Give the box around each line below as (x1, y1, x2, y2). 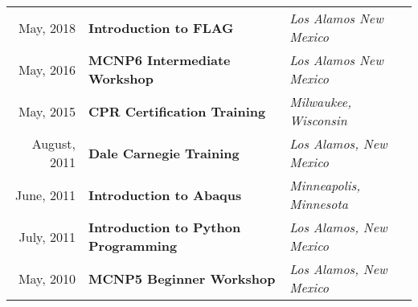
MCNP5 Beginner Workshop (88, 268, 276, 288)
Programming (88, 236, 178, 255)
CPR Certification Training (88, 101, 266, 121)
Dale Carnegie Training (88, 143, 240, 162)
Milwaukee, (289, 92, 352, 111)
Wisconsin (289, 111, 347, 129)
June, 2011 (15, 185, 76, 204)
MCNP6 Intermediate (88, 51, 231, 69)
